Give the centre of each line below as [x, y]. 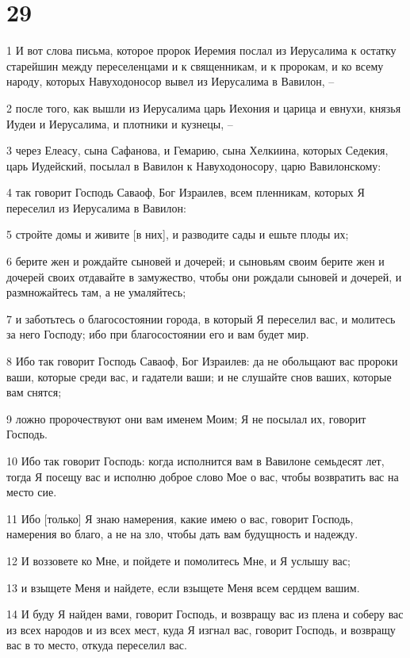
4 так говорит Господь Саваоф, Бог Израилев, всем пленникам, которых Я [186, 192]
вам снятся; [34, 392]
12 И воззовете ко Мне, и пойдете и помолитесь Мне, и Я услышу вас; [178, 560]
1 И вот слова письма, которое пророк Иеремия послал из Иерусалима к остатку [201, 50]
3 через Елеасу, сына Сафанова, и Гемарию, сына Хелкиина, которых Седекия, [197, 150]
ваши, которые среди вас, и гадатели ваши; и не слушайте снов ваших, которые [199, 376]
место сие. [32, 492]
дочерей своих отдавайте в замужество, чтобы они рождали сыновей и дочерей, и [204, 276]
